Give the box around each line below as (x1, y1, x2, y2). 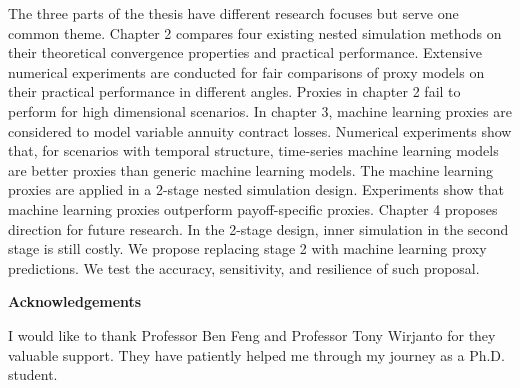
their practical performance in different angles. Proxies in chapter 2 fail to (8, 81, 461, 102)
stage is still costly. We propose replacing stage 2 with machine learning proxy (8, 238, 487, 259)
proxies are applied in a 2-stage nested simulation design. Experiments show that (8, 179, 504, 200)
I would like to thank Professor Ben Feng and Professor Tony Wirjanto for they (8, 324, 496, 345)
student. (8, 364, 58, 385)
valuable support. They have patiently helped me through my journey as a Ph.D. (8, 344, 505, 365)
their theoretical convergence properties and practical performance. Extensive (8, 42, 482, 63)
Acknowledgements (8, 291, 142, 312)
